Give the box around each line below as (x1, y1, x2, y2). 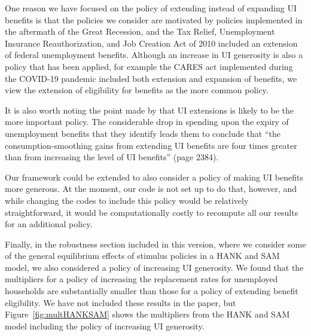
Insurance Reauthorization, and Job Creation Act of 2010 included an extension (5, 36, 298, 49)
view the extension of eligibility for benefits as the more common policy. (5, 84, 269, 96)
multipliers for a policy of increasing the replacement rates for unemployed (5, 273, 278, 285)
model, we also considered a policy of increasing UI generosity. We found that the (5, 261, 304, 273)
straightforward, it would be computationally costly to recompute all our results (5, 206, 298, 218)
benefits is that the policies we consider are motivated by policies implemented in (5, 13, 303, 26)
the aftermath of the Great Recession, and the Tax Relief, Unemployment (5, 25, 275, 38)
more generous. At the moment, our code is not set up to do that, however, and (5, 182, 297, 195)
